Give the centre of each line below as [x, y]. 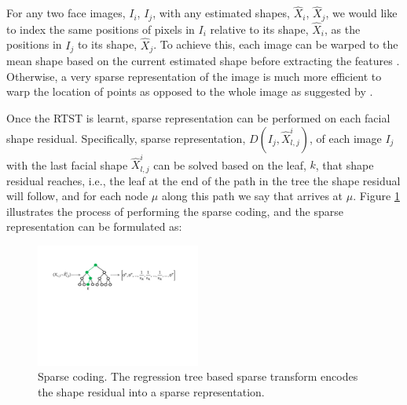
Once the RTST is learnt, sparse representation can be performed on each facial [198, 117]
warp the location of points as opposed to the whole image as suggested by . [190, 91]
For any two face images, [66, 13]
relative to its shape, [259, 29]
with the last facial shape [67, 164]
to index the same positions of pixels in [101, 29]
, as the [342, 29]
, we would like [361, 13]
